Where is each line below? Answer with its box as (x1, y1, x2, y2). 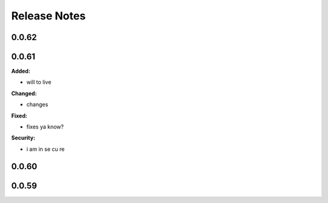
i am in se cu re (26, 145, 65, 153)
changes (26, 101, 49, 108)
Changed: (11, 90, 37, 97)
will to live (26, 79, 52, 86)
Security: (11, 134, 36, 142)
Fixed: (11, 112, 27, 119)
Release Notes (11, 9, 86, 22)
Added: (11, 67, 30, 75)
